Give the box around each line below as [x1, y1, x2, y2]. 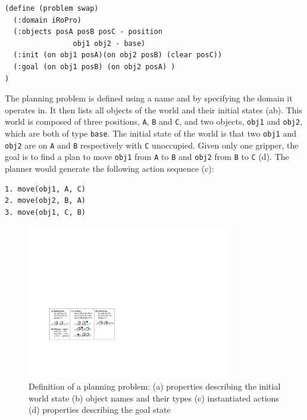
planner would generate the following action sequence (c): [5, 162, 214, 174]
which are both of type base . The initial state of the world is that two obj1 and [5, 127, 296, 139]
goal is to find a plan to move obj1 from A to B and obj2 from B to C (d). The [5, 150, 289, 163]
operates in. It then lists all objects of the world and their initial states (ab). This [5, 103, 302, 116]
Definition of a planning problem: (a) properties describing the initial [29, 379, 281, 392]
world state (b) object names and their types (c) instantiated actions [29, 391, 279, 404]
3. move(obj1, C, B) [5, 208, 86, 217]
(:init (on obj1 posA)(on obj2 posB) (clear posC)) [13, 51, 223, 60]
